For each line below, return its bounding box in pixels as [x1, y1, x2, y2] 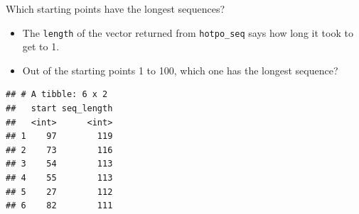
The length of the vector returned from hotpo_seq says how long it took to [22, 25, 353, 40]
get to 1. [22, 39, 60, 54]
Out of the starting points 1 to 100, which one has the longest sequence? [22, 62, 338, 77]
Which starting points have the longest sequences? [6, 1, 225, 16]
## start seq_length [6, 103, 113, 114]
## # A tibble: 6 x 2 [6, 89, 108, 100]
